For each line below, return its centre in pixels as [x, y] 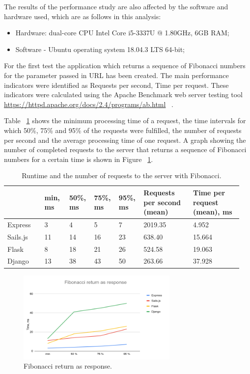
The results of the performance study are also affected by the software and [116, 6]
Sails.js [18, 236]
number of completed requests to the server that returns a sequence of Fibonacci [125, 149]
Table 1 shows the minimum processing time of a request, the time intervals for [125, 120]
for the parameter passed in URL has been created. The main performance [116, 75]
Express [19, 224]
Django [18, 261]
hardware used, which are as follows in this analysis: [83, 16]
